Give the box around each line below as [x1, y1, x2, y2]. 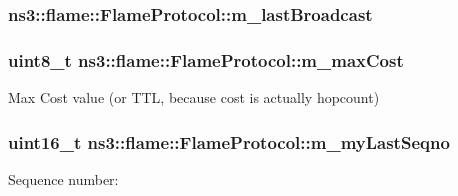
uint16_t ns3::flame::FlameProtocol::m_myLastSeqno [8, 129, 450, 154]
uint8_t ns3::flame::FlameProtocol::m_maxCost [8, 47, 404, 72]
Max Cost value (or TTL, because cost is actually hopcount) [8, 87, 380, 108]
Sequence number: [8, 168, 119, 189]
